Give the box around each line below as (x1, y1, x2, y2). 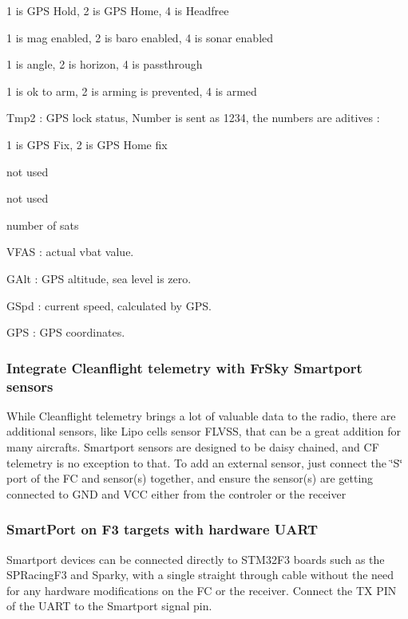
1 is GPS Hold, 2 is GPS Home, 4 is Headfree (6, 2, 229, 18)
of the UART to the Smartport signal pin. (6, 597, 212, 614)
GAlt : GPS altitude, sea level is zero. (6, 270, 192, 286)
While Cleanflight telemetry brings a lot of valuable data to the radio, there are (6, 407, 396, 424)
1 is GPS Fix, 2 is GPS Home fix (6, 136, 168, 152)
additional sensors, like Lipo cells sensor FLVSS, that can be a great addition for (6, 423, 401, 440)
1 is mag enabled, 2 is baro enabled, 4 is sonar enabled (6, 29, 274, 45)
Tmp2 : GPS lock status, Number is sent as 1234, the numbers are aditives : (6, 109, 380, 126)
